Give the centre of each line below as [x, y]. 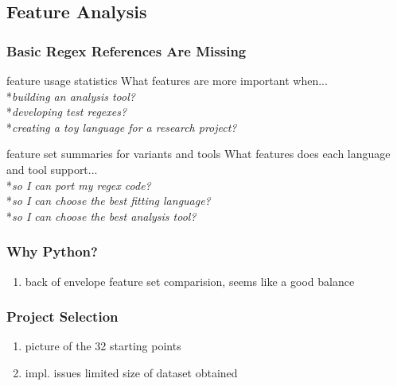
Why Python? [52, 251]
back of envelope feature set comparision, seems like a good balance [190, 281]
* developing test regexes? [67, 112]
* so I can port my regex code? [79, 185]
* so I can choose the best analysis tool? [101, 216]
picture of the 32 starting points [103, 346]
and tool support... [52, 169]
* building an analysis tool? [71, 96]
